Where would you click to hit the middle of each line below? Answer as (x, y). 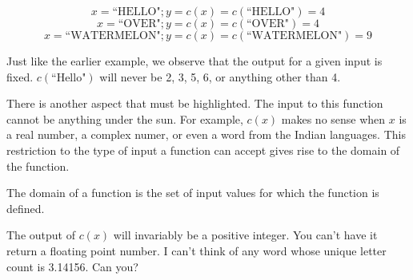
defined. (26, 208)
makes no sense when (333, 118)
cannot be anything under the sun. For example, (125, 118)
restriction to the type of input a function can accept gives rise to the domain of (203, 150)
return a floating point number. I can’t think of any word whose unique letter (196, 250)
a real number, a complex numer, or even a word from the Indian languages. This (206, 134)
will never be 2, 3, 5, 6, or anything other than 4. (220, 76)
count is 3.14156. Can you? (72, 266)
